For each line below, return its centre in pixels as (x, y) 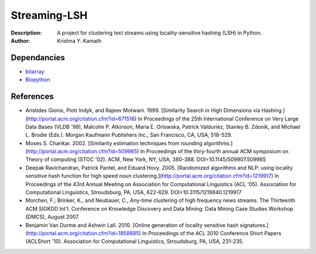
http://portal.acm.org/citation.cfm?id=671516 (81, 119)
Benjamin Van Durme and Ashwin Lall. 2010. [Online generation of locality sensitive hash (132, 225)
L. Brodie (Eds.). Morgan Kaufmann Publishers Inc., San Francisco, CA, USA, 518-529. (129, 135)
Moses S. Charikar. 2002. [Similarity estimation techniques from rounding (114, 143)
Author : (20, 40)
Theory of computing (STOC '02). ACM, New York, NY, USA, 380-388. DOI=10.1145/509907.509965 (146, 159)
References (32, 97)
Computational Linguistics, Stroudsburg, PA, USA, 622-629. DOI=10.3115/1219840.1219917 (134, 193)
